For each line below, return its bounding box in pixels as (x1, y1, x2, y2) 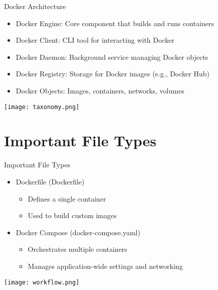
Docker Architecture (4, 1, 66, 11)
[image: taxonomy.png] (4, 103, 80, 111)
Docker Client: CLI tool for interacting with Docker (16, 35, 174, 45)
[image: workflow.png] (4, 278, 80, 286)
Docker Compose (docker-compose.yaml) (16, 227, 140, 237)
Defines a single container (28, 193, 106, 204)
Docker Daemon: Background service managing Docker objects (16, 51, 208, 62)
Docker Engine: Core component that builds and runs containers (16, 18, 214, 28)
